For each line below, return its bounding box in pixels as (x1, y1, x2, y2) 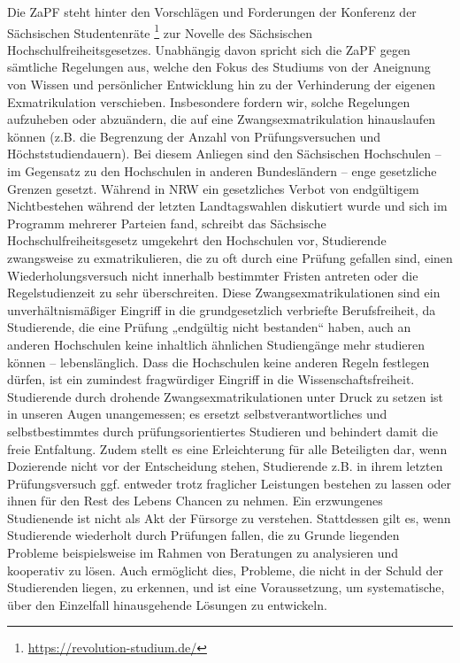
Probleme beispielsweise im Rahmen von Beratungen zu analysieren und (7, 544, 398, 562)
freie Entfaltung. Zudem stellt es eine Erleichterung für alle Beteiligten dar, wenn (7, 439, 448, 458)
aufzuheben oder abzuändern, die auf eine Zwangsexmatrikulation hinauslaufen (7, 110, 436, 128)
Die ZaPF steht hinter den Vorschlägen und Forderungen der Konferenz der (7, 3, 417, 20)
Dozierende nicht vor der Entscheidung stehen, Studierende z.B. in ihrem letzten (7, 457, 443, 475)
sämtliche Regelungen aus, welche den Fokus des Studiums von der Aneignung (7, 58, 431, 76)
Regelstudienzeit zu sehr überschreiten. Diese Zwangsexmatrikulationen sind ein (7, 283, 441, 302)
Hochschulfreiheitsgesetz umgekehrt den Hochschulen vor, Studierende (7, 231, 387, 250)
